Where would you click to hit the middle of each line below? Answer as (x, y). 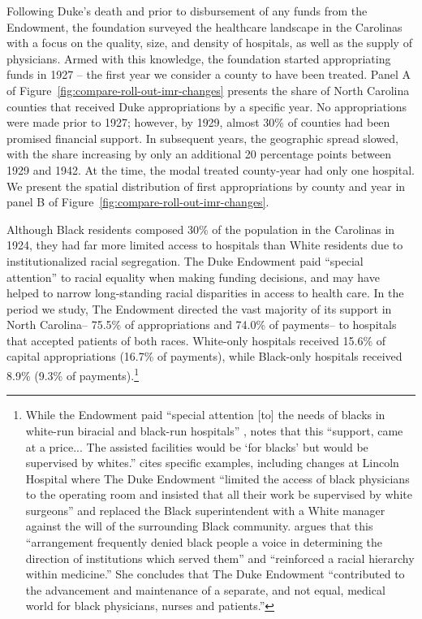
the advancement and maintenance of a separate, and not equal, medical (205, 589)
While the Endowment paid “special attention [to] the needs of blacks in (205, 415)
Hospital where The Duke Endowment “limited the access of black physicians (217, 478)
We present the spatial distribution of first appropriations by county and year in (206, 186)
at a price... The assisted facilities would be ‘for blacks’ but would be (197, 446)
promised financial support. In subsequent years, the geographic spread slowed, (202, 138)
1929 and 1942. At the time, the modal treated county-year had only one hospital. (211, 169)
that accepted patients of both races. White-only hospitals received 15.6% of (196, 340)
